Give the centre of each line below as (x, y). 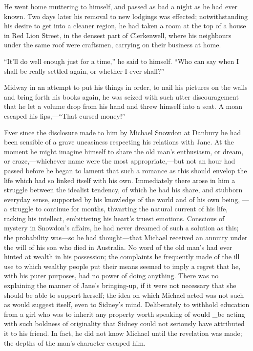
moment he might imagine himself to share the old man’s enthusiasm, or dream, (124, 151)
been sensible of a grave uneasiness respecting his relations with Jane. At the (119, 142)
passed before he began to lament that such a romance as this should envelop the (126, 170)
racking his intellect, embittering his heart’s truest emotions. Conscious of (114, 218)
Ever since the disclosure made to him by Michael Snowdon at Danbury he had (123, 132)
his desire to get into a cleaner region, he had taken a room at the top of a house (125, 26)
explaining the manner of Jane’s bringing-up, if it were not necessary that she (120, 285)
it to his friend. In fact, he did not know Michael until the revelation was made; (123, 333)
